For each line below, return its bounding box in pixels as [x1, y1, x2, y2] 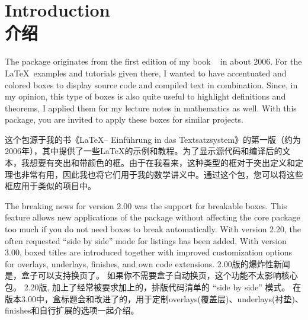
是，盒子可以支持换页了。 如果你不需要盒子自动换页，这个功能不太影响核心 [5, 269, 298, 281]
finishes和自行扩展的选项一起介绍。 [5, 304, 139, 316]
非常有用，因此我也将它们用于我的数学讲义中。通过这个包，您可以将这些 [21, 168, 303, 180]
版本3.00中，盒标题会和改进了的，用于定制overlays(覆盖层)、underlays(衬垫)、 [5, 292, 303, 305]
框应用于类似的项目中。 [5, 180, 96, 192]
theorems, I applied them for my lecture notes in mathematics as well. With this [5, 101, 297, 114]
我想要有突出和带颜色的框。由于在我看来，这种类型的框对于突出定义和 [21, 156, 295, 169]
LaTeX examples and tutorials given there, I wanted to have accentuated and [5, 66, 287, 79]
